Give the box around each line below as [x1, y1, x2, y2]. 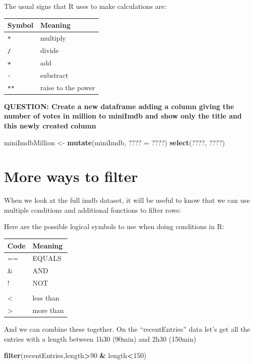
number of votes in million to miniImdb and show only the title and [4, 111, 242, 121]
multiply [40, 32, 66, 43]
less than [32, 293, 60, 303]
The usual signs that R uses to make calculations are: [4, 1, 167, 11]
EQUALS [32, 253, 62, 263]
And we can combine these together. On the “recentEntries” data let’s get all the [4, 324, 251, 334]
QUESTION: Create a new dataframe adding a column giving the [4, 101, 234, 111]
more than [32, 304, 64, 315]
